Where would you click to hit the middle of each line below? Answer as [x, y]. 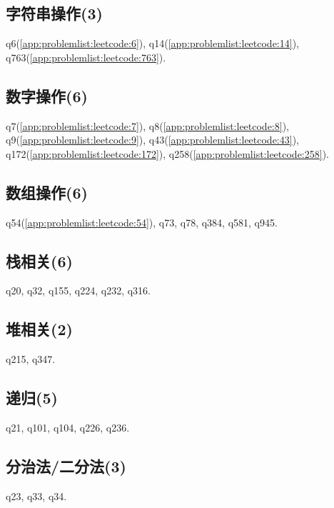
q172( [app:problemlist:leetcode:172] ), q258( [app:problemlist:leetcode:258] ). [167, 153]
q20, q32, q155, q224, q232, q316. [79, 290]
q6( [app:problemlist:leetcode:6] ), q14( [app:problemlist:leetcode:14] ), [152, 43]
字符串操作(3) [54, 13]
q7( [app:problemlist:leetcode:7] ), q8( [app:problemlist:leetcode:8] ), [147, 125]
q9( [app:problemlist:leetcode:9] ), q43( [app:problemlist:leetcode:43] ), [152, 140]
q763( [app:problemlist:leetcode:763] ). [86, 57]
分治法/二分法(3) [66, 465]
